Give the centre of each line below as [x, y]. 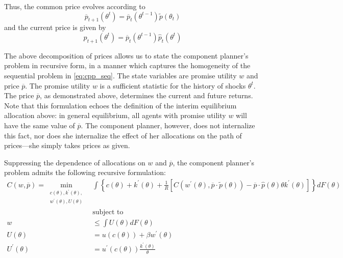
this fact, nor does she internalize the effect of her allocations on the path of [123, 135]
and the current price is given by [55, 27]
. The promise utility [58, 85]
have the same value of [40, 125]
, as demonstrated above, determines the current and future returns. [146, 95]
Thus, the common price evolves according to [75, 6]
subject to [108, 212]
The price [19, 95]
